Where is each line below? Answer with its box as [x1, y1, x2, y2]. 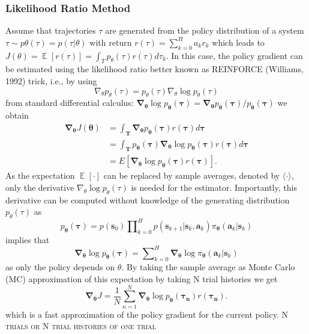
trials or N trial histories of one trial [5, 320, 157, 332]
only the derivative [5, 181, 74, 194]
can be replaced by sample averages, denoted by [103, 169, 280, 182]
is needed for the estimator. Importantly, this [131, 181, 297, 194]
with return [89, 36, 132, 48]
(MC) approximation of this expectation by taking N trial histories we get [5, 273, 278, 285]
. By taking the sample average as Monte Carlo [121, 261, 295, 273]
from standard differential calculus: [5, 96, 134, 109]
